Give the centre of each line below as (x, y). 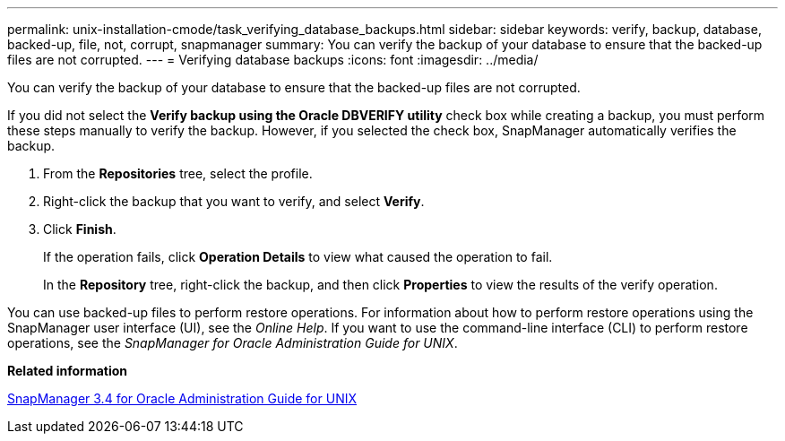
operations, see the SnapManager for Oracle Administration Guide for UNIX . (233, 343)
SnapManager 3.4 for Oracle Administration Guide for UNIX (182, 398)
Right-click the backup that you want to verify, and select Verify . (234, 201)
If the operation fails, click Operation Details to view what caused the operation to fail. (298, 257)
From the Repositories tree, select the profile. (178, 173)
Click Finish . (80, 229)
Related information (68, 371)
